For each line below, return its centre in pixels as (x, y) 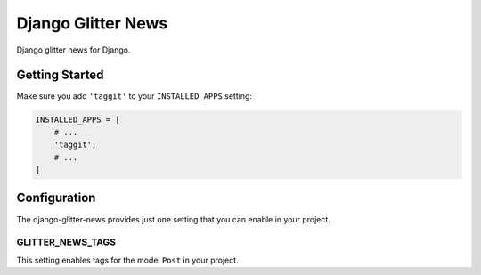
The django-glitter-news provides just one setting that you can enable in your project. (174, 219)
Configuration (56, 198)
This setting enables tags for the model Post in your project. (128, 260)
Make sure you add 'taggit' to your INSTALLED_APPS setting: (135, 96)
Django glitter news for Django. (73, 50)
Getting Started (60, 75)
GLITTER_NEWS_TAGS (66, 242)
